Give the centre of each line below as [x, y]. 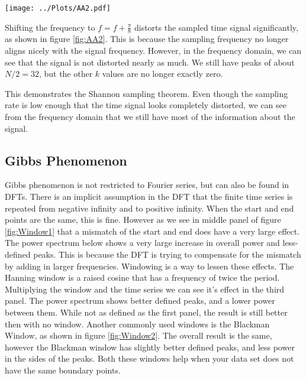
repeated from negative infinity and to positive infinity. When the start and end [149, 208]
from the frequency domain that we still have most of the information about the [150, 117]
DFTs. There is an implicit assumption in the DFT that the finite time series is [149, 197]
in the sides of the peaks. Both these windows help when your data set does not [149, 358]
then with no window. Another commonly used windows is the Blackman [137, 324]
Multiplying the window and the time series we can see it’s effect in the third [145, 289]
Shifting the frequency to [50, 27]
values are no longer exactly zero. [162, 74]
